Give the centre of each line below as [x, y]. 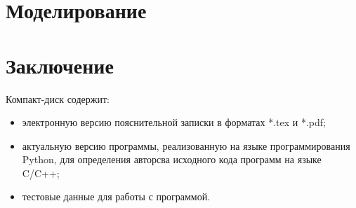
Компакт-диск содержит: [58, 98]
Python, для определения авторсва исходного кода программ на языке [172, 159]
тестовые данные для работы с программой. [116, 196]
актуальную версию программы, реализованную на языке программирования [186, 145]
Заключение [60, 65]
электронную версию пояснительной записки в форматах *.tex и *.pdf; [174, 122]
